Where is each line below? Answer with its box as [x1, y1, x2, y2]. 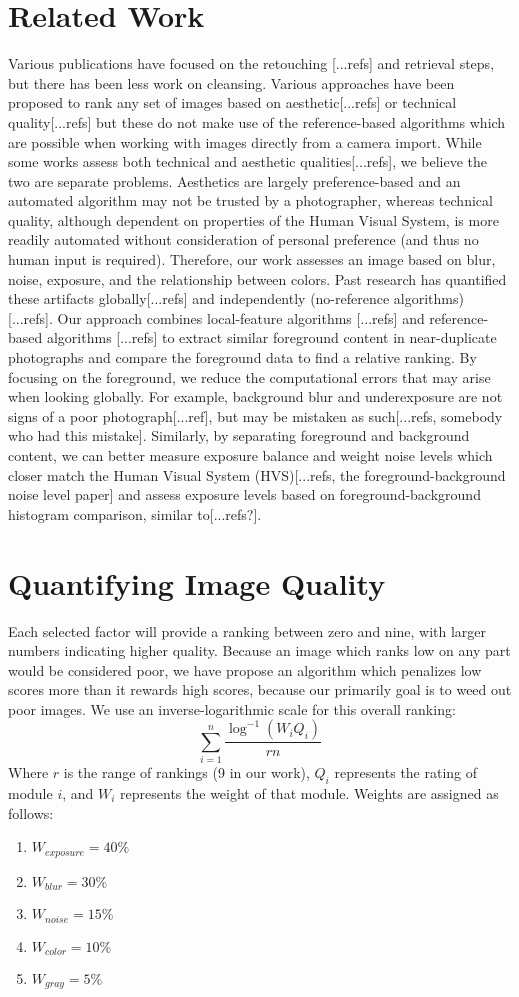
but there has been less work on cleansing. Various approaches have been [8, 72, 455, 93]
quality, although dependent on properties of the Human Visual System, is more [8, 209, 499, 230]
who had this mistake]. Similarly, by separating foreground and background [8, 425, 470, 446]
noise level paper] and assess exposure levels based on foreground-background [8, 484, 481, 505]
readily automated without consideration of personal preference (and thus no [8, 229, 479, 250]
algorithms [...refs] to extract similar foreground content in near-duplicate [46, 327, 497, 348]
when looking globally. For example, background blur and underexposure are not [8, 386, 503, 407]
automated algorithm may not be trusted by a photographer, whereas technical [8, 190, 493, 211]
